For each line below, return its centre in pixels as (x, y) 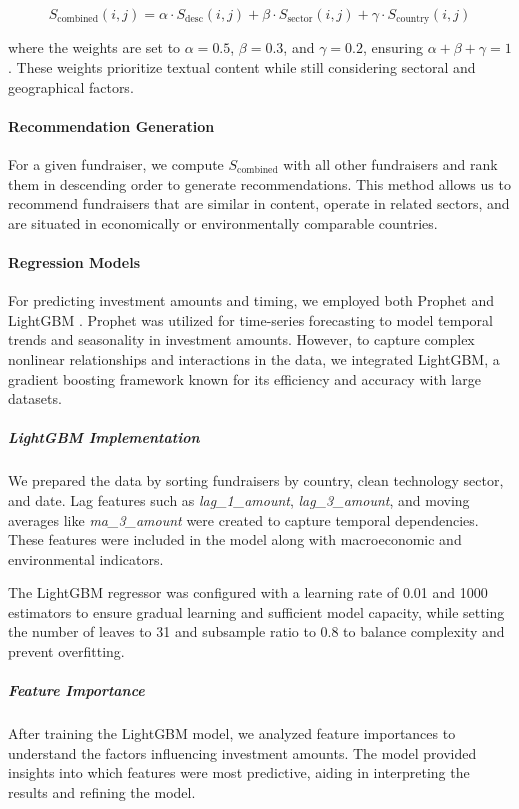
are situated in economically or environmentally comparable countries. (223, 222)
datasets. (35, 398)
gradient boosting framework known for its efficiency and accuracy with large (244, 378)
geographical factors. (71, 86)
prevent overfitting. (66, 651)
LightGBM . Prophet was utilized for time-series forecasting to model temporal (250, 319)
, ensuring (392, 47)
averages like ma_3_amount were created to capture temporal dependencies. (243, 519)
